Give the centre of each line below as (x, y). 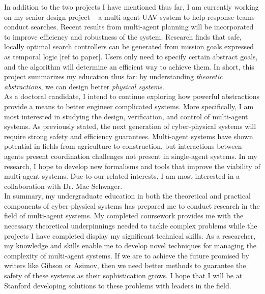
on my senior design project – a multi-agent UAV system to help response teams (129, 17)
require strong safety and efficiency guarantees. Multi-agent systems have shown (129, 136)
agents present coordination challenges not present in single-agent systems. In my (131, 156)
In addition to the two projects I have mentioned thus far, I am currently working (131, 7)
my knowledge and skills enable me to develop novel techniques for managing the (130, 246)
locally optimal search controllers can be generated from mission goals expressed (129, 46)
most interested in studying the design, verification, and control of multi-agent (126, 116)
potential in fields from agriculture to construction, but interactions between (123, 146)
